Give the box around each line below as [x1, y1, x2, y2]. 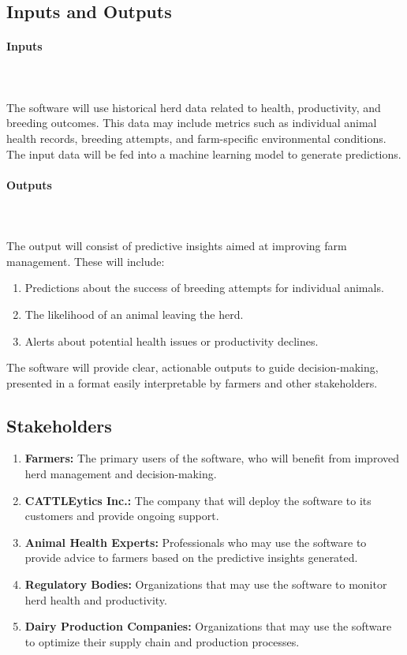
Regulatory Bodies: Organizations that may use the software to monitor [24, 576, 387, 593]
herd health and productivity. [24, 591, 167, 608]
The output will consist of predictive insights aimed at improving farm [6, 238, 347, 254]
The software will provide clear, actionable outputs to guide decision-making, [6, 359, 379, 376]
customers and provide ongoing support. [24, 507, 219, 524]
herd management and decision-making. [24, 466, 217, 482]
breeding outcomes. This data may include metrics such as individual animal [6, 114, 377, 131]
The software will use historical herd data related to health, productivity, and [6, 99, 381, 115]
